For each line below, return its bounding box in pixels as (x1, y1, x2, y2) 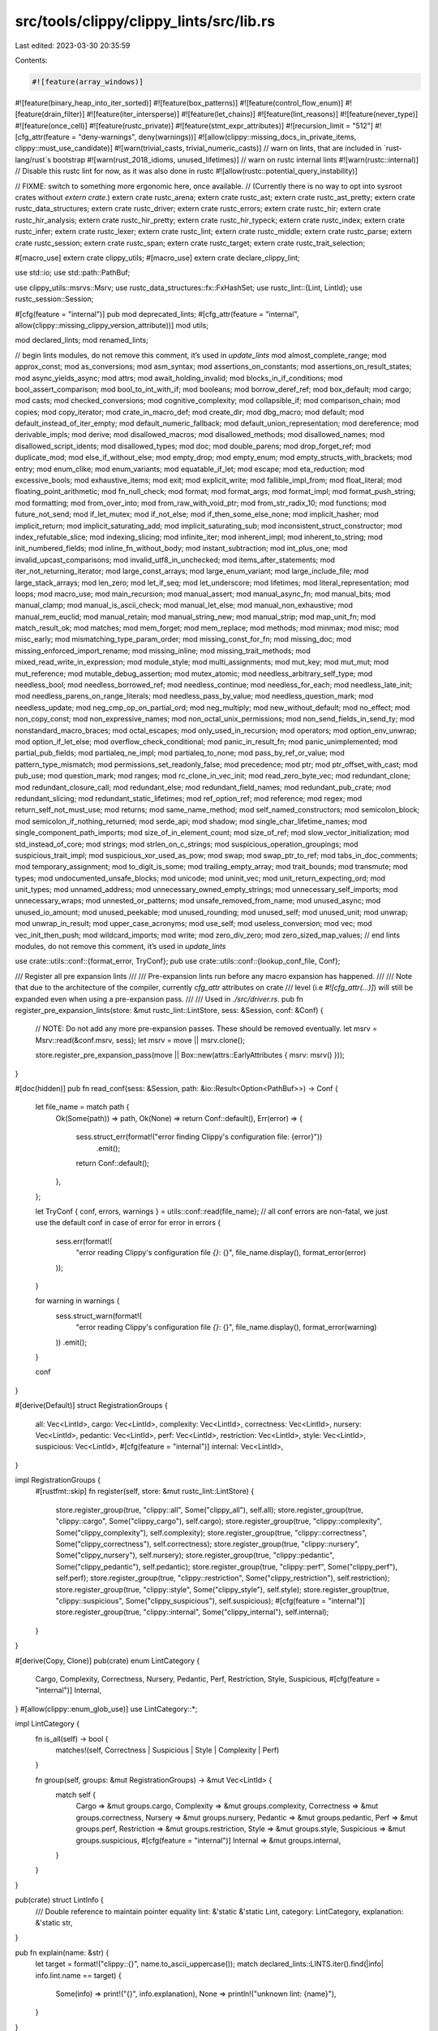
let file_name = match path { (35, 1102, 130, 1112)
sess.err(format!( (55, 1236, 113, 1246)
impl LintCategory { (15, 1719, 80, 1729)
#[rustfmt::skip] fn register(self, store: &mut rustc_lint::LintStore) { (35, 1487, 255, 1496)
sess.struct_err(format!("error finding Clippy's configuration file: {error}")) (75, 1132, 323, 1141)
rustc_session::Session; (15, 294, 94, 304)
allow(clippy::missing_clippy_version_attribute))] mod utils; (15, 320, 209, 330)
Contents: (15, 55, 48, 65)
